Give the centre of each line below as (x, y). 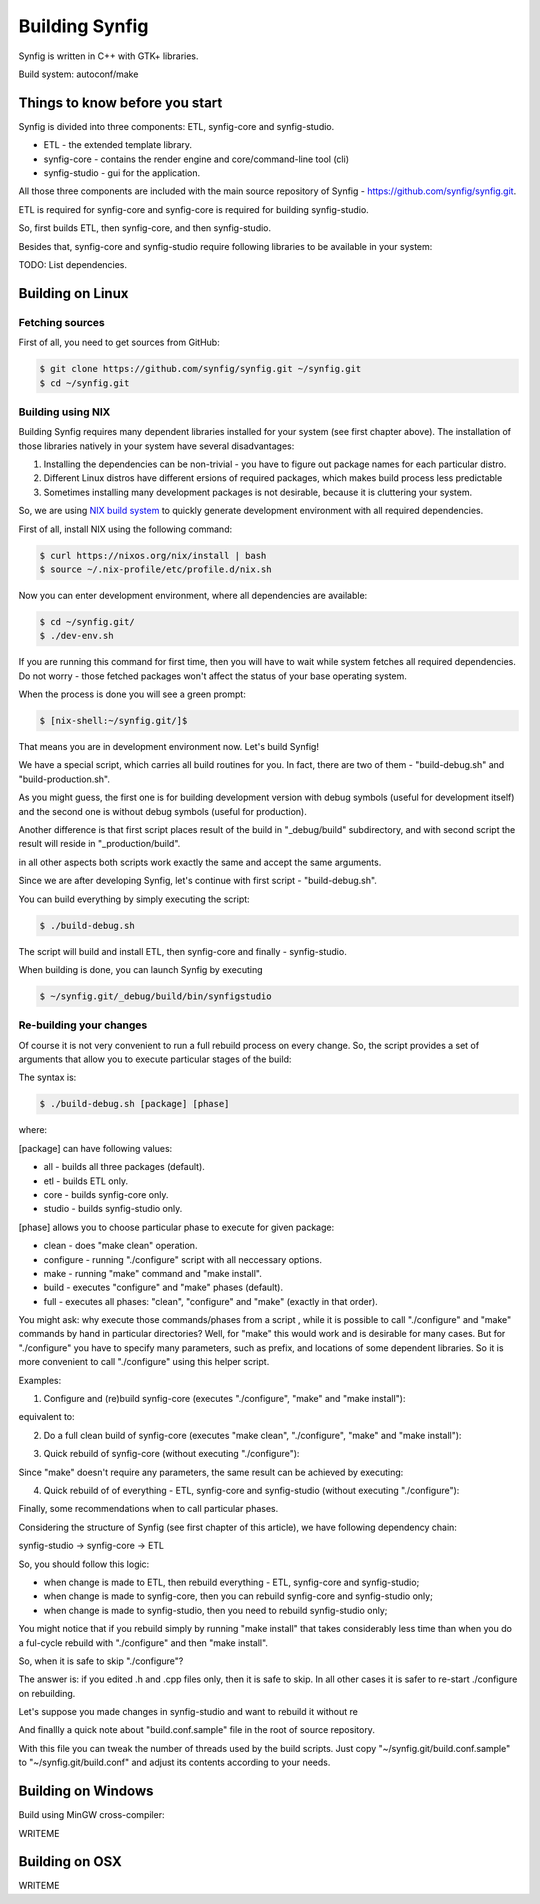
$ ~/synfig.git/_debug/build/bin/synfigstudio (155, 996)
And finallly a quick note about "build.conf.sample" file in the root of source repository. (196, 1730)
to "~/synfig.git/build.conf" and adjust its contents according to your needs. (174, 1762)
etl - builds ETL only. (86, 1181)
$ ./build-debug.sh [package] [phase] (134, 1104)
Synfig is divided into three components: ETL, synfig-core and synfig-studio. (176, 126)
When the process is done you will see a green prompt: (132, 694)
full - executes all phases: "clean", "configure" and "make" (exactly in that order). (211, 1301)
